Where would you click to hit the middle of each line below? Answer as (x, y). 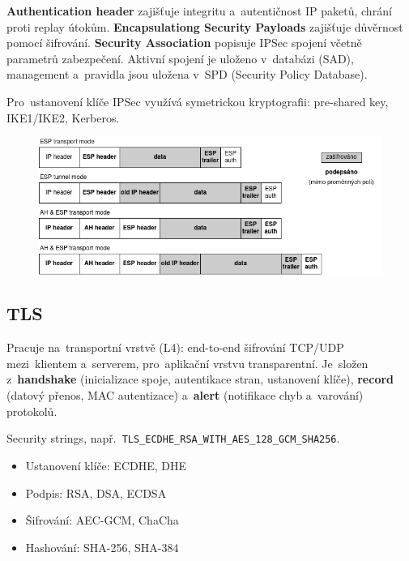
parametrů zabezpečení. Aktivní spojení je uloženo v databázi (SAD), (180, 58)
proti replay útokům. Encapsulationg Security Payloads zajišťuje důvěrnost (205, 26)
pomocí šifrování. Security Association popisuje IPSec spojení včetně (184, 43)
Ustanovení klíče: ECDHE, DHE (106, 465)
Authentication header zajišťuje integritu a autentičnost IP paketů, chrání (199, 11)
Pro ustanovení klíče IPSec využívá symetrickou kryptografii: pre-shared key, (198, 101)
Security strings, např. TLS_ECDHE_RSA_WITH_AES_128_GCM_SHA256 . (173, 438)
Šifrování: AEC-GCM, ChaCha (102, 520)
